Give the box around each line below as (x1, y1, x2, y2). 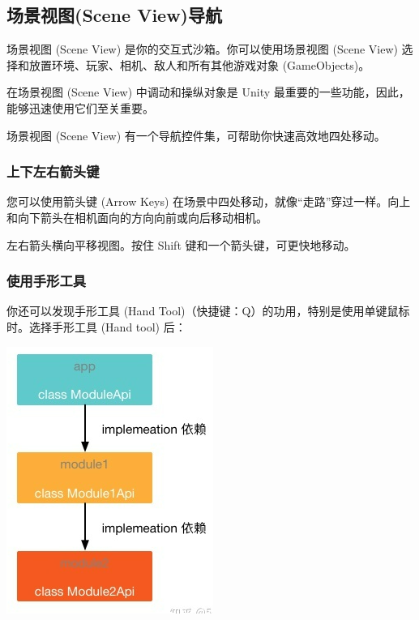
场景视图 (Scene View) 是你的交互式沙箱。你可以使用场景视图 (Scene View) (6, 41, 398, 58)
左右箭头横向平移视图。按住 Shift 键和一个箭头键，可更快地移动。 (6, 236, 356, 253)
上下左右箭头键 (6, 161, 100, 182)
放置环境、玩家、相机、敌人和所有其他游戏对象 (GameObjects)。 (28, 56, 370, 73)
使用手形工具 (6, 271, 87, 291)
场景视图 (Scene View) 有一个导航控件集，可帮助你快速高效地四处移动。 (6, 126, 386, 143)
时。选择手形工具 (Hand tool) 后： (6, 318, 186, 335)
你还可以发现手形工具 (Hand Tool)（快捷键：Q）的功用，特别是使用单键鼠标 (6, 302, 410, 319)
